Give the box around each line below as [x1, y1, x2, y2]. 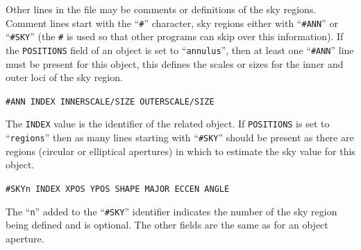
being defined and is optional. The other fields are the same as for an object [6, 217, 328, 232]
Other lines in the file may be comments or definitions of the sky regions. [6, 2, 317, 16]
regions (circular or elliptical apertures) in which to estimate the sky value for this [6, 143, 355, 158]
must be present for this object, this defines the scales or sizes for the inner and [6, 56, 344, 71]
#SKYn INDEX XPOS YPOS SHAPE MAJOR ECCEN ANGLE [6, 184, 230, 194]
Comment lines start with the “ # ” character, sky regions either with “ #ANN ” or [6, 15, 338, 30]
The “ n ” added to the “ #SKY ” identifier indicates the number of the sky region [6, 204, 337, 218]
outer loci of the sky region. [6, 70, 123, 84]
